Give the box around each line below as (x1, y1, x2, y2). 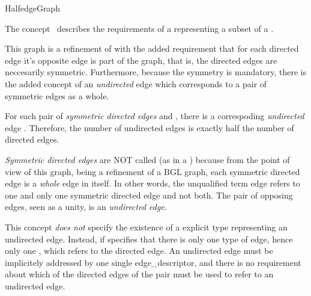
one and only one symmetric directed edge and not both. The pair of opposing (5, 188, 293, 201)
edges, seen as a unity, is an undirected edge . (5, 200, 167, 213)
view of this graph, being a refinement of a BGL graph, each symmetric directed (5, 165, 300, 177)
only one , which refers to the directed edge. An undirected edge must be (5, 244, 273, 257)
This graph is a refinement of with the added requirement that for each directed (5, 42, 299, 55)
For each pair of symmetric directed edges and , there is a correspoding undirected (5, 109, 304, 122)
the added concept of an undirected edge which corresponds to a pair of (5, 77, 267, 90)
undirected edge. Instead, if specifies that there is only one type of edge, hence (5, 232, 293, 245)
